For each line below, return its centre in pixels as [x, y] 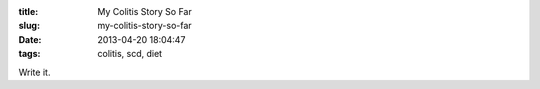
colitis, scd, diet [130, 54]
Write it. [34, 72]
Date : [30, 39]
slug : [29, 26]
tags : [29, 54]
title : [28, 11]
